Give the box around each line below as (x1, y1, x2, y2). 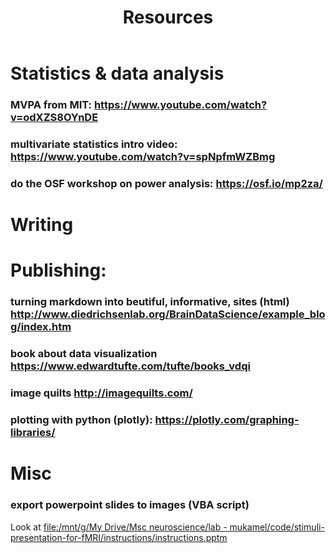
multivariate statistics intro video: (10, 137, 178, 151)
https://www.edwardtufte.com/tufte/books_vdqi (10, 359, 251, 373)
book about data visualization (10, 347, 158, 361)
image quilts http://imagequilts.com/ (10, 386, 193, 400)
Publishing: (10, 259, 107, 282)
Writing (10, 214, 74, 236)
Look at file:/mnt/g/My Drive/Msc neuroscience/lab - (10, 521, 228, 533)
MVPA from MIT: (10, 98, 93, 112)
